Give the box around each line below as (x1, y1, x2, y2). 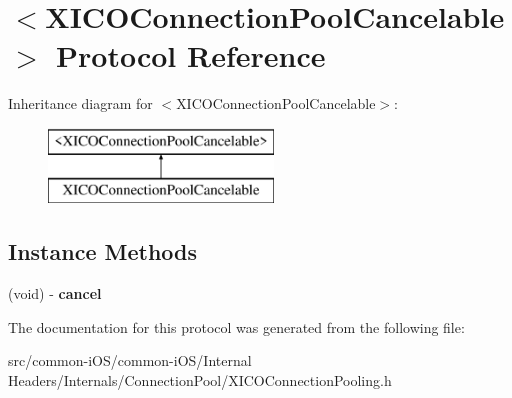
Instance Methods (8, 236, 197, 267)
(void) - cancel (8, 283, 102, 304)
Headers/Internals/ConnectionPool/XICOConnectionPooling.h (8, 370, 392, 391)
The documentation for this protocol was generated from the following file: (8, 316, 465, 337)
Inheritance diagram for (8, 93, 153, 114)
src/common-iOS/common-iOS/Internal (8, 350, 252, 371)
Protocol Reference (56, 35, 326, 76)
